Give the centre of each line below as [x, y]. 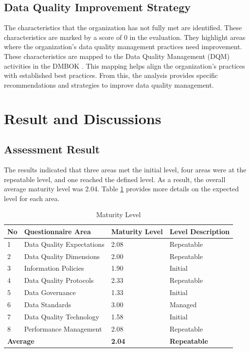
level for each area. [32, 198]
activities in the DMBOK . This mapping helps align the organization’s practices [125, 65]
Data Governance [50, 292]
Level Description [200, 231]
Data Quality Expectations [64, 244]
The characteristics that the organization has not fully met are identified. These [123, 28]
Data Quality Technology [62, 316]
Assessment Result [52, 149]
